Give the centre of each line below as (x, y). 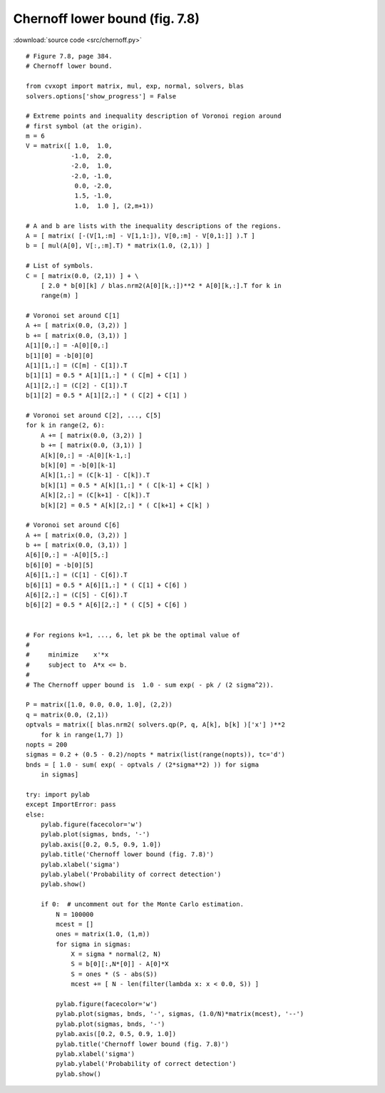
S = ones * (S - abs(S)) (114, 974)
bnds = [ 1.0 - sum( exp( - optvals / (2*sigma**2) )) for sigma (143, 764)
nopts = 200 (47, 744)
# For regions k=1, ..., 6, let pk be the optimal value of (133, 635)
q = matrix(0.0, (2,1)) (67, 714)
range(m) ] (60, 296)
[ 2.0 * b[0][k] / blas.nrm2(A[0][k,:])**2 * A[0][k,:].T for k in (161, 286)
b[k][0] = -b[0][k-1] (78, 465)
